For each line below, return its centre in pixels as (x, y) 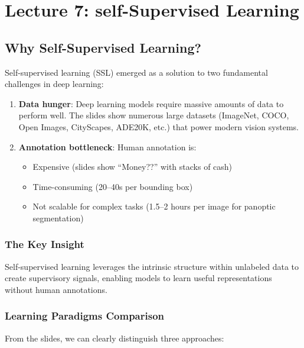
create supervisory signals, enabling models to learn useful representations (138, 278)
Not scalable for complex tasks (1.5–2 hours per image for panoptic (154, 206)
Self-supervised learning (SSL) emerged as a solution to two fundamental (136, 72)
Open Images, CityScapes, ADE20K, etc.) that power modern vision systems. (158, 126)
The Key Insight (45, 244)
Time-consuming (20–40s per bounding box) (113, 186)
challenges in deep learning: (54, 84)
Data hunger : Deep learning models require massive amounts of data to (151, 103)
